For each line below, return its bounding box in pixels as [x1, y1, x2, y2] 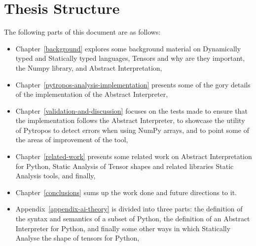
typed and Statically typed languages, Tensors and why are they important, [15, 53, 245, 63]
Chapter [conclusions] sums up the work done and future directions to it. [15, 187, 237, 197]
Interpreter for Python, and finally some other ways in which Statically [15, 223, 231, 233]
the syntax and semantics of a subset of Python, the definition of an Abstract [15, 213, 250, 224]
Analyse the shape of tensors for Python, [15, 233, 140, 243]
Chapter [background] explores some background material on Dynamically [15, 43, 241, 53]
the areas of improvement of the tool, [15, 134, 128, 145]
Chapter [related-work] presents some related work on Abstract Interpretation [15, 151, 252, 162]
